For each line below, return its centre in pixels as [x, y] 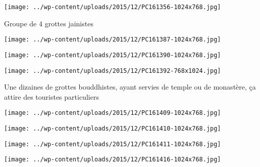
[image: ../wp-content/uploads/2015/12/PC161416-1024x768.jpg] [113, 160]
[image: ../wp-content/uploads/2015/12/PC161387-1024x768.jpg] [113, 40]
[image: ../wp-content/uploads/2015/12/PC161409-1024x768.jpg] [113, 113]
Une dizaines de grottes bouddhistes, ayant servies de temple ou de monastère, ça [130, 87]
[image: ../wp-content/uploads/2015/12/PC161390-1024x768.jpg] [113, 55]
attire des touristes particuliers [51, 96]
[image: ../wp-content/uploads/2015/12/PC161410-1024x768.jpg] [113, 129]
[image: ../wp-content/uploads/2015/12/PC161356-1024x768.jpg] [113, 7]
